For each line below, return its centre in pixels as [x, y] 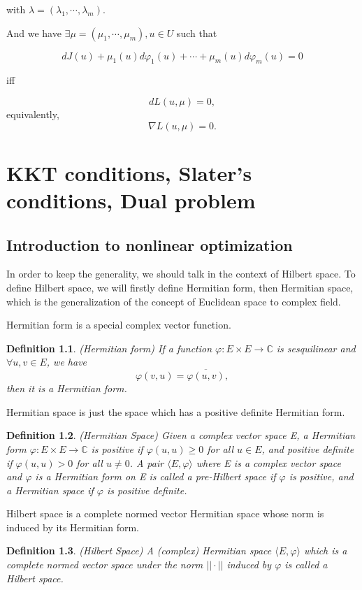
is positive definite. [147, 490]
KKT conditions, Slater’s [129, 172]
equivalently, [33, 114]
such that [197, 33]
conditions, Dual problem [131, 200]
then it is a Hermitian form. [67, 388]
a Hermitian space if [50, 490]
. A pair [147, 462]
